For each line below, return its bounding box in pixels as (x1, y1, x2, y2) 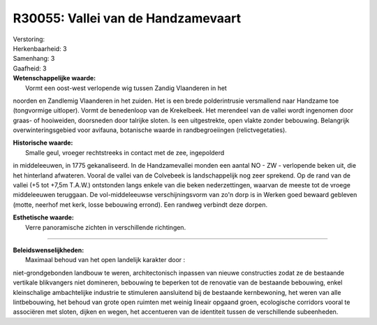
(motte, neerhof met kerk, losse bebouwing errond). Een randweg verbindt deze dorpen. (13, 200, 268, 209)
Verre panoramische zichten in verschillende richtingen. (25, 223, 186, 231)
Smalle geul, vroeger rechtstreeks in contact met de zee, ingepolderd (25, 148, 225, 157)
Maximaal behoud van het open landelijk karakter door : (25, 256, 186, 264)
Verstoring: (13, 35, 45, 43)
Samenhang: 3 (13, 55, 55, 63)
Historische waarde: (13, 138, 73, 147)
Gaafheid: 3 (13, 64, 47, 73)
